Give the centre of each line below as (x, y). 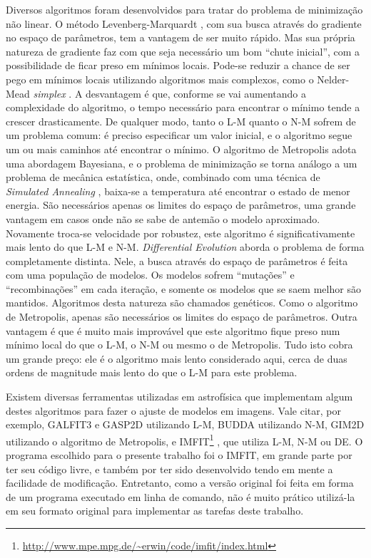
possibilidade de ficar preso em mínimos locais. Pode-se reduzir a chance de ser (178, 65)
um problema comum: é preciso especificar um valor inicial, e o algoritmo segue (179, 135)
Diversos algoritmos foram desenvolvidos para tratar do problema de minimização (184, 9)
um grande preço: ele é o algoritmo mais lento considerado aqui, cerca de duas (177, 358)
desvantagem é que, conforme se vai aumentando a (196, 93)
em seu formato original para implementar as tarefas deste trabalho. (155, 511)
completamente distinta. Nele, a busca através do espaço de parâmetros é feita (177, 260)
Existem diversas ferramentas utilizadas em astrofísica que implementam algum (179, 397)
